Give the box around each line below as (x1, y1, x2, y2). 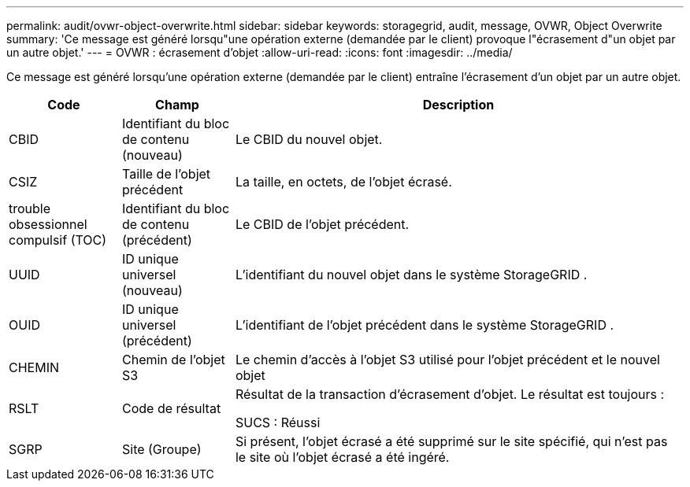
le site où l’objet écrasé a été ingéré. (235, 449, 450, 465)
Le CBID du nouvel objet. (235, 131, 383, 147)
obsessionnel (9, 216, 87, 232)
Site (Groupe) (121, 441, 202, 457)
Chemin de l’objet (121, 352, 225, 367)
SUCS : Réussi (235, 415, 321, 430)
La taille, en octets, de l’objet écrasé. (235, 174, 452, 190)
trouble (9, 201, 51, 216)
